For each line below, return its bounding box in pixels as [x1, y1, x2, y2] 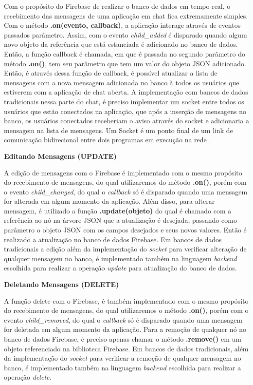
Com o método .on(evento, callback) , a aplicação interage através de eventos [4, 20, 241, 30]
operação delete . [4, 372, 52, 382]
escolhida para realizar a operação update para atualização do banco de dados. [4, 263, 237, 273]
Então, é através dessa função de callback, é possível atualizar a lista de [4, 68, 217, 78]
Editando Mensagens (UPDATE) [4, 151, 117, 161]
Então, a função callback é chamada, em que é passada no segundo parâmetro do [4, 48, 245, 58]
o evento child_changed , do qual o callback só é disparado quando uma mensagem [4, 186, 248, 196]
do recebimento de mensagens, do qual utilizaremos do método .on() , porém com [4, 177, 247, 187]
